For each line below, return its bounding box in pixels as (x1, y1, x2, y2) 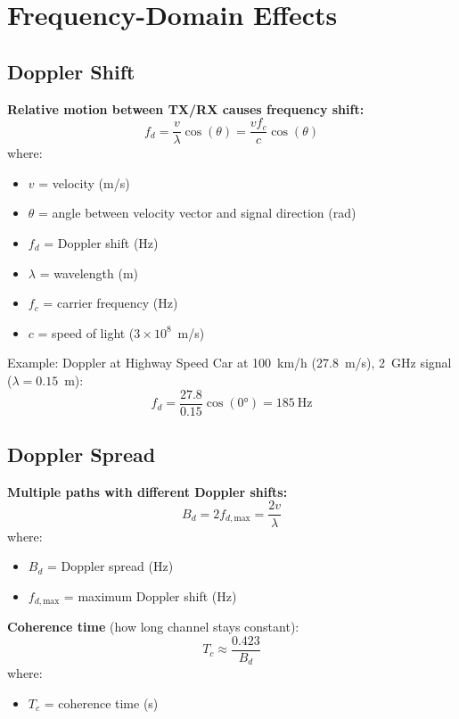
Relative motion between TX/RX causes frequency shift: (7, 99, 365, 118)
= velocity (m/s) (38, 173, 130, 192)
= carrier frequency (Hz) (43, 293, 178, 312)
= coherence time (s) (44, 693, 159, 712)
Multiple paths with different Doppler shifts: (7, 482, 288, 500)
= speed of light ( (37, 323, 135, 342)
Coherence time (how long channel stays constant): (7, 617, 299, 636)
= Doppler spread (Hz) (46, 557, 174, 575)
